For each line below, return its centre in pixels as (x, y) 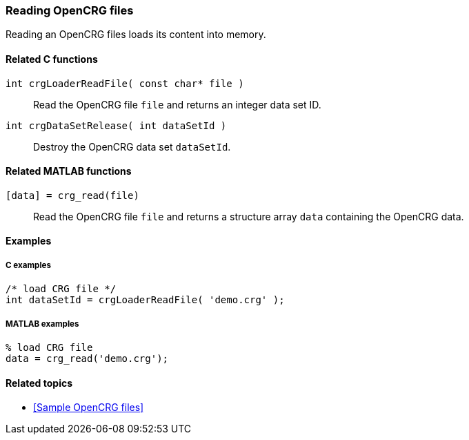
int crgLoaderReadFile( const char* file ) (125, 83)
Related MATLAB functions (69, 171)
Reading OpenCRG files (70, 10)
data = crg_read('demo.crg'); (87, 358)
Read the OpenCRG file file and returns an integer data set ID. (177, 104)
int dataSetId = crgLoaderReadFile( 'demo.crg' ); (145, 300)
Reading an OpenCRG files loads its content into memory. (136, 35)
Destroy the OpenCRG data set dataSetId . (132, 146)
